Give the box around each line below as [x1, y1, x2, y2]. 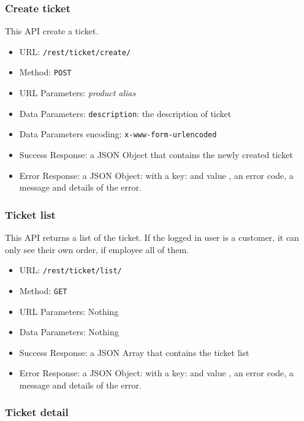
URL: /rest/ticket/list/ [19, 264, 122, 276]
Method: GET [19, 284, 67, 297]
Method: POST [19, 66, 72, 78]
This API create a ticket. [5, 25, 99, 37]
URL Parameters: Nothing [19, 305, 119, 317]
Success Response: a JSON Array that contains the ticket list [19, 346, 249, 358]
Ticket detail [5, 404, 69, 420]
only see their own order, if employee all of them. [5, 243, 189, 256]
